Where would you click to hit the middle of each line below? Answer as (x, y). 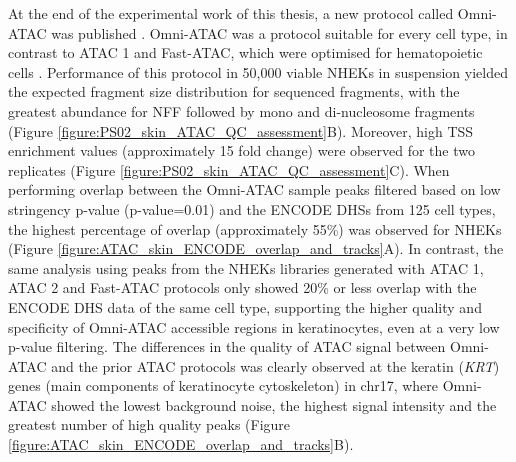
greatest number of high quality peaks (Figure (149, 424)
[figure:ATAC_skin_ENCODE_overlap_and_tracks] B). (181, 444)
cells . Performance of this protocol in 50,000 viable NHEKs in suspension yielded (258, 71)
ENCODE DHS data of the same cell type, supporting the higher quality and (245, 306)
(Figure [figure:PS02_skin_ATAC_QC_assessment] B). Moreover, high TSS (241, 130)
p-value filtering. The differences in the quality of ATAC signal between (227, 346)
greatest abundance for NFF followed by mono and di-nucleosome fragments (241, 110)
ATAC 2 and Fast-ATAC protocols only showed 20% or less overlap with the (242, 287)
